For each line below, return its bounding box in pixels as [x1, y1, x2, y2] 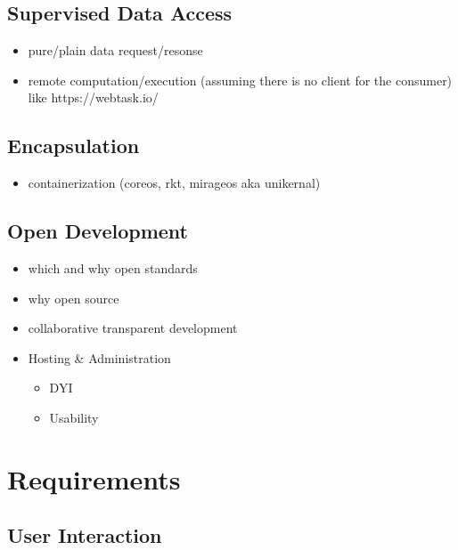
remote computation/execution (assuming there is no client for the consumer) [28, 70, 453, 89]
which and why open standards [28, 258, 198, 277]
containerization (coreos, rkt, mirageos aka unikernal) [28, 174, 321, 192]
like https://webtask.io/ [28, 88, 159, 107]
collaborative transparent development [28, 319, 238, 337]
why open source [28, 288, 119, 307]
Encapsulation [7, 132, 140, 159]
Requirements [7, 460, 181, 497]
